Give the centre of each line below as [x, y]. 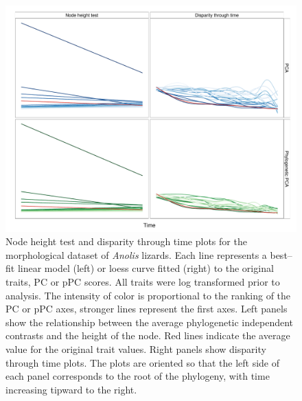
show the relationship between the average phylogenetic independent [150, 322]
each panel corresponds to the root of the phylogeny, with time [138, 376]
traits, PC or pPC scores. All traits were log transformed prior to [143, 281]
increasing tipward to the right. [71, 389]
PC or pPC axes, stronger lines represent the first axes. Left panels [147, 309]
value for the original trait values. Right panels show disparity [136, 348]
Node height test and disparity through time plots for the [126, 241]
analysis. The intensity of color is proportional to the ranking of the [148, 295]
